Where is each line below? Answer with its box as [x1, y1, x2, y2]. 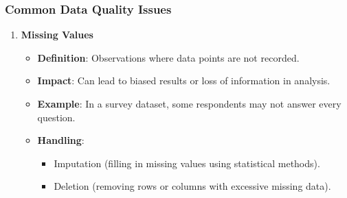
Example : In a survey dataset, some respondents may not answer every [37, 97, 342, 110]
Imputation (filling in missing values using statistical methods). [54, 156, 320, 170]
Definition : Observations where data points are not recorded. [37, 50, 300, 64]
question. [37, 110, 76, 124]
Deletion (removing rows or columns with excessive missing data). [54, 179, 331, 193]
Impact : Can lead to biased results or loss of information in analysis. [37, 73, 331, 88]
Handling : [37, 133, 85, 147]
